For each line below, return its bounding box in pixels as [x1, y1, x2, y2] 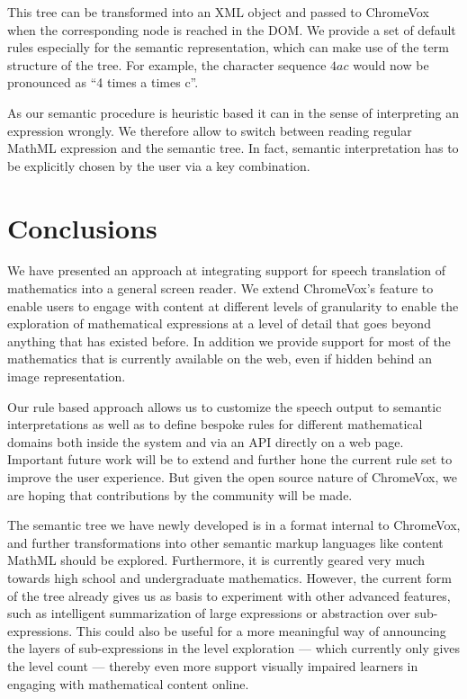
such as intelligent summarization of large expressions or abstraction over [7, 604, 410, 623]
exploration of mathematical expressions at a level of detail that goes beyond [7, 314, 431, 333]
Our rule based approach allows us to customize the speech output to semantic [7, 397, 442, 416]
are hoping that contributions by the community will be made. [7, 485, 353, 504]
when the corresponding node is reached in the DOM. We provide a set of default [7, 20, 456, 39]
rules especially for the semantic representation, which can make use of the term [7, 38, 449, 57]
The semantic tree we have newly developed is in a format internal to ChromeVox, [7, 515, 461, 534]
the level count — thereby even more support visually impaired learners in [7, 656, 418, 675]
